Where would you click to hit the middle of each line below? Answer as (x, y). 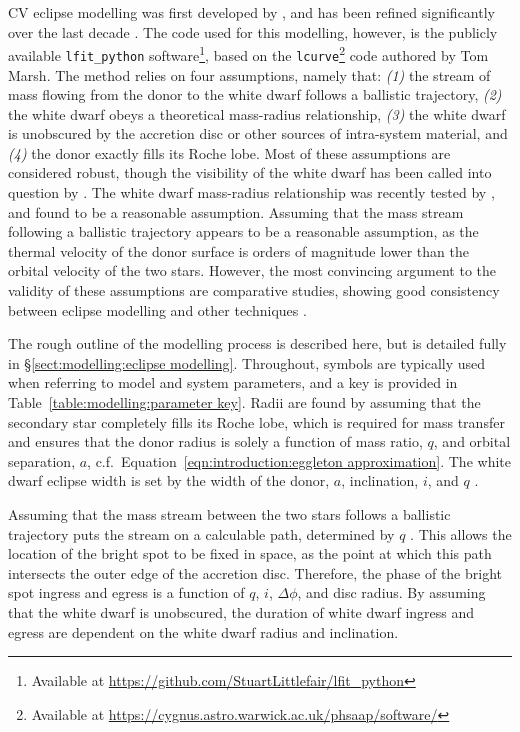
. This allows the (461, 533)
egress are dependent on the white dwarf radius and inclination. (203, 631)
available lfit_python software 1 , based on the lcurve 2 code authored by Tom (248, 53)
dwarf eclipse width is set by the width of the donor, (169, 480)
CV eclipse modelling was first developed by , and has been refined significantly (251, 12)
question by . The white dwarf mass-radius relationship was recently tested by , (251, 192)
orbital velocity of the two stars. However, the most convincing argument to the (252, 270)
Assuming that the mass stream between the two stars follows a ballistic (229, 513)
